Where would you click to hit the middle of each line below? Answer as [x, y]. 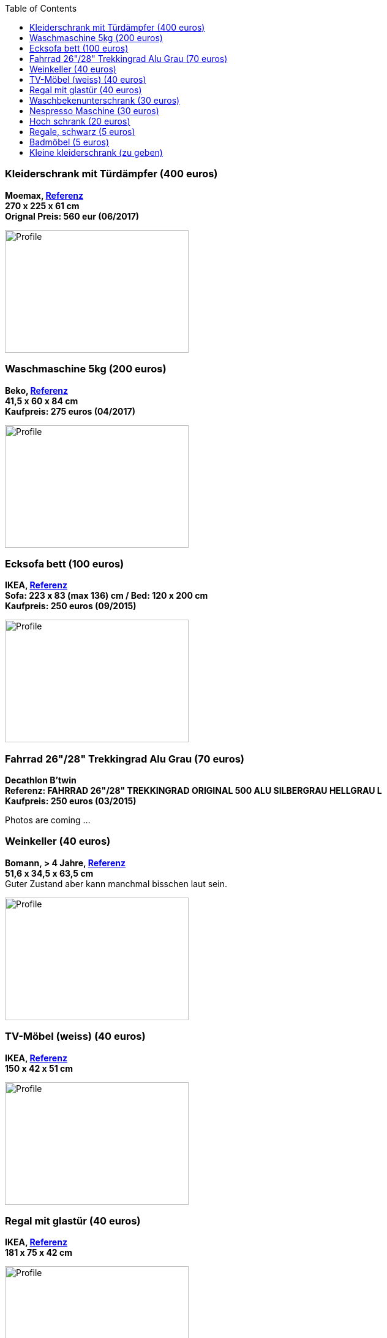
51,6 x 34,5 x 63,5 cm [49, 873]
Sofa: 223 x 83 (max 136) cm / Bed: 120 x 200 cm [107, 596]
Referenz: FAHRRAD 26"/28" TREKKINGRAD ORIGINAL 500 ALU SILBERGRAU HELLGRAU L [193, 790]
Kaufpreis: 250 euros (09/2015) [71, 606]
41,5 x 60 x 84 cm [42, 401]
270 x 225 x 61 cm [42, 206]
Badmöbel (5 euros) [70, 142]
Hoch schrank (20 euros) [80, 121]
